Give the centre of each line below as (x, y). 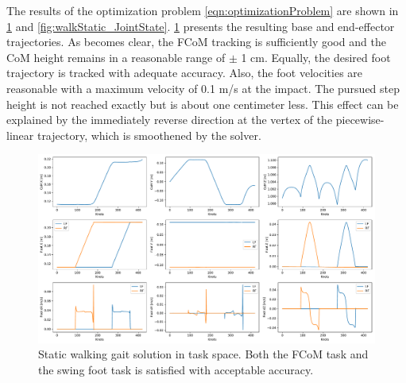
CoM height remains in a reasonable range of (116, 57)
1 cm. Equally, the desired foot (316, 57)
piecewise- (360, 120)
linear (20, 135)
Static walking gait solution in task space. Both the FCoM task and (203, 354)
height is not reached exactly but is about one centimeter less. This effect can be (203, 104)
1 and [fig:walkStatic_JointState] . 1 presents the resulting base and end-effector (201, 26)
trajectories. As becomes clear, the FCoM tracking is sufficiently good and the (196, 42)
